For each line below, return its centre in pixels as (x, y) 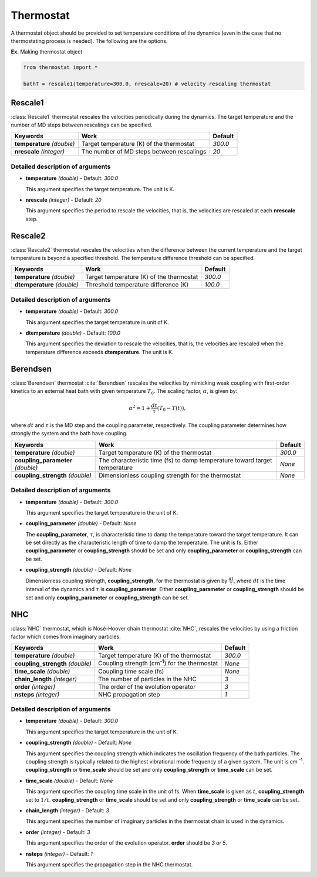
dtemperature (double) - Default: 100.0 (73, 333)
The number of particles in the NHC (147, 679)
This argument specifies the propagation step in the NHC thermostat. (109, 864)
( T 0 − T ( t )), (171, 409)
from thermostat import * (60, 67)
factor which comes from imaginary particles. (66, 637)
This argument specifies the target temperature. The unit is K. (100, 189)
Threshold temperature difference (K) (137, 285)
